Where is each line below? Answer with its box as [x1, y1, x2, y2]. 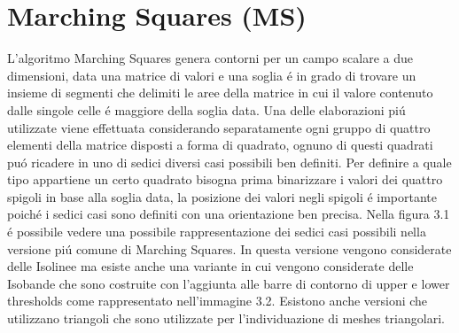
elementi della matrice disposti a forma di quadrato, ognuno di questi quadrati [7, 136, 433, 154]
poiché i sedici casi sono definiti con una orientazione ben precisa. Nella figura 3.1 [7, 205, 450, 223]
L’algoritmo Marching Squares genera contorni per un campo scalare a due [7, 49, 413, 67]
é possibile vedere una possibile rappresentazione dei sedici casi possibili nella [7, 222, 426, 241]
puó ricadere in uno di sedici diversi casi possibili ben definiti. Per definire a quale [7, 152, 452, 171]
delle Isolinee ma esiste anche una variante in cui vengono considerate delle [7, 257, 414, 275]
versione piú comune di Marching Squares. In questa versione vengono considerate [7, 239, 452, 258]
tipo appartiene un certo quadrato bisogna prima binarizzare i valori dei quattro [7, 170, 443, 189]
